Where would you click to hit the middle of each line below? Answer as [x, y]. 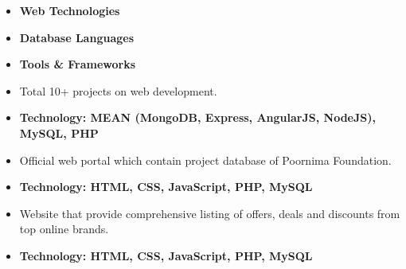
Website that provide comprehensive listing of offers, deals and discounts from [210, 213]
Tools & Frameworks [78, 64]
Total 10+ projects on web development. [118, 90]
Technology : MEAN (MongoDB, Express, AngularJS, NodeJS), [197, 117]
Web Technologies [70, 10]
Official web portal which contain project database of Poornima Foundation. [205, 160]
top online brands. [64, 229]
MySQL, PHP [59, 133]
